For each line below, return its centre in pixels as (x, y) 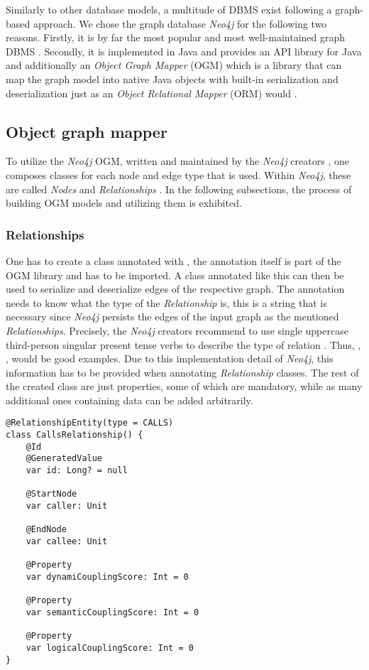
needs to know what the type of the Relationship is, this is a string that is (166, 302)
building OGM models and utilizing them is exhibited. (124, 203)
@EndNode (46, 530)
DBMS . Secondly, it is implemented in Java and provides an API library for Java (184, 51)
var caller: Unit (67, 506)
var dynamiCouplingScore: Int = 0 (107, 577)
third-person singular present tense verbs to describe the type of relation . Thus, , (183, 344)
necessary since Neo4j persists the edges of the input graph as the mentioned (172, 317)
